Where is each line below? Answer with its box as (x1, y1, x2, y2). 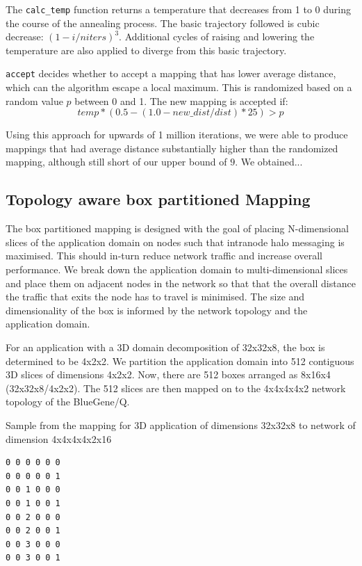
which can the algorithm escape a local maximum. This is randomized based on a (6, 80, 352, 95)
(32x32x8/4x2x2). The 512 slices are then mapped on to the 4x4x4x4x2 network (6, 380, 346, 395)
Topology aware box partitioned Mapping (6, 188, 311, 210)
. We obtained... (235, 154, 303, 169)
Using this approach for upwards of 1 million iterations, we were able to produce (6, 127, 348, 142)
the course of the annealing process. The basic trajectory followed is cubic (6, 15, 320, 30)
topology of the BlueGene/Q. (6, 394, 130, 409)
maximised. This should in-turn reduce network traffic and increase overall (6, 248, 322, 263)
